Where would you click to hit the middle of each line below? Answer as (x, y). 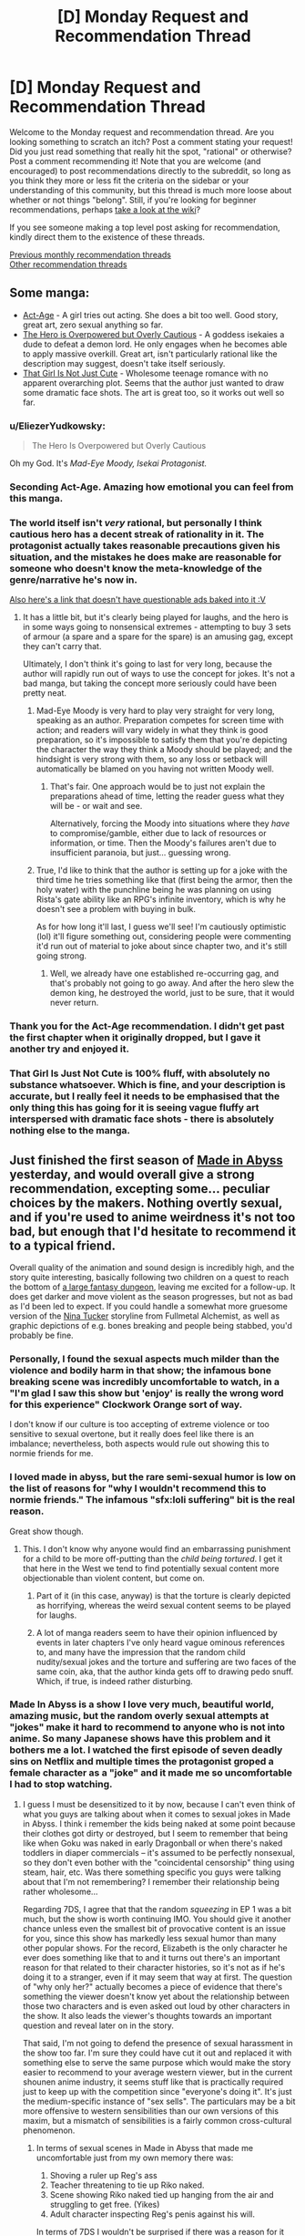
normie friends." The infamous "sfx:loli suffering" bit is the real (152, 1500)
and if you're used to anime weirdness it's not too (152, 1217)
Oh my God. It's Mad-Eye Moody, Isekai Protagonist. (108, 463)
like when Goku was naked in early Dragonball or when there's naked (152, 1843)
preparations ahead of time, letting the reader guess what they (167, 796)
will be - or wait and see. (96, 806)
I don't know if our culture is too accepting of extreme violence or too (140, 1424)
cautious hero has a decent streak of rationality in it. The (137, 533)
